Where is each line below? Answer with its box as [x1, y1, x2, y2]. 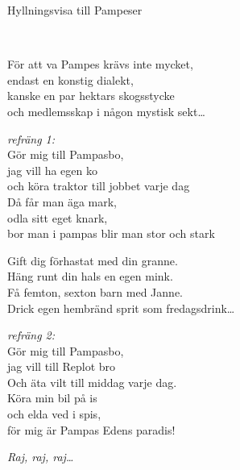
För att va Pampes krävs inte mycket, [7, 56, 193, 73]
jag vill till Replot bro [7, 358, 116, 375]
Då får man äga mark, [7, 193, 117, 210]
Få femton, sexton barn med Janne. [7, 283, 183, 300]
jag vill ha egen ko [7, 161, 97, 178]
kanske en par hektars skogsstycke [7, 87, 175, 104]
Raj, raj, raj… [7, 448, 74, 465]
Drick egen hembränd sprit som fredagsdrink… [7, 299, 235, 316]
